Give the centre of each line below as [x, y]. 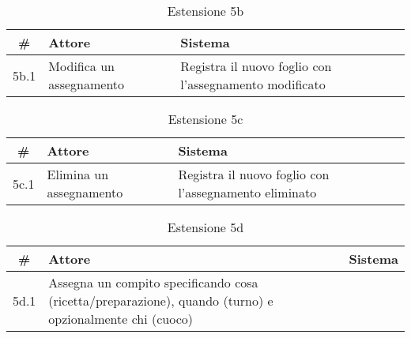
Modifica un [81, 66]
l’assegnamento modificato [253, 84]
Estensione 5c [205, 119]
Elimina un [78, 174]
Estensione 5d [205, 227]
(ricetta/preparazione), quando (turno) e [161, 300]
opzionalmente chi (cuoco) [121, 319]
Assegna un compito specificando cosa [153, 282]
